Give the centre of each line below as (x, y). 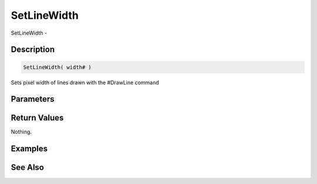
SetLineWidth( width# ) (58, 67)
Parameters (33, 99)
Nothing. (21, 132)
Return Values (37, 118)
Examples (29, 149)
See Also (27, 168)
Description (33, 50)
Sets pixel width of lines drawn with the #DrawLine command (85, 82)
